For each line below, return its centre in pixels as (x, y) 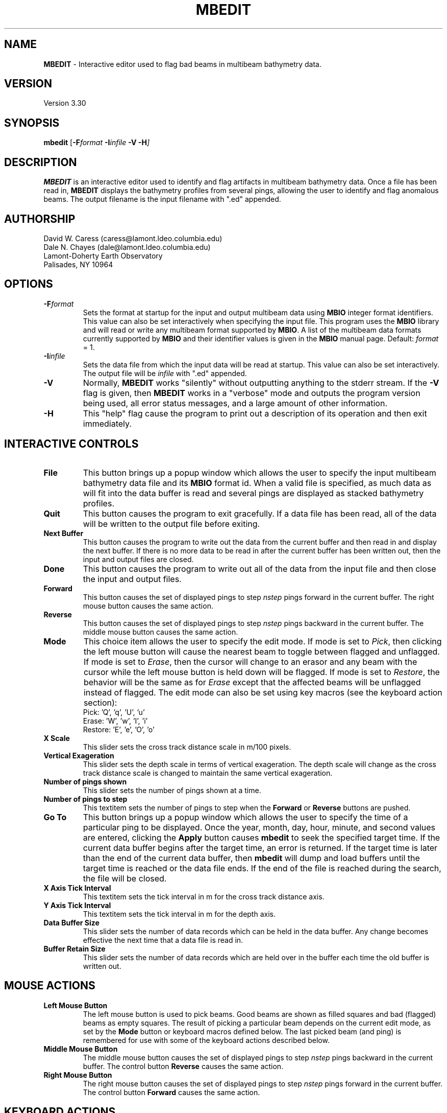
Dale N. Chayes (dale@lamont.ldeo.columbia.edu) (127, 247)
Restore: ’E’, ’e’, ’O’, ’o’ (119, 729)
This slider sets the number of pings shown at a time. (172, 790)
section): (100, 702)
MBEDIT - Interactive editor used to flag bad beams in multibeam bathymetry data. (182, 64)
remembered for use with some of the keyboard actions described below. (206, 1040)
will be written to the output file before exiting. (171, 524)
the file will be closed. (125, 878)
